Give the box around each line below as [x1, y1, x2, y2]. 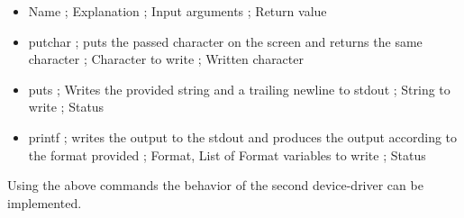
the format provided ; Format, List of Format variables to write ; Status [28, 145, 426, 164]
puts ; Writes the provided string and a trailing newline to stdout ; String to [28, 79, 450, 98]
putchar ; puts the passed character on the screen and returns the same [28, 32, 423, 50]
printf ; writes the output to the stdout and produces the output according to [28, 127, 458, 146]
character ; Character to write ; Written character [28, 50, 304, 68]
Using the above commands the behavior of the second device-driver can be [7, 176, 423, 195]
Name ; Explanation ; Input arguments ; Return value [28, 2, 327, 20]
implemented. [7, 193, 82, 212]
